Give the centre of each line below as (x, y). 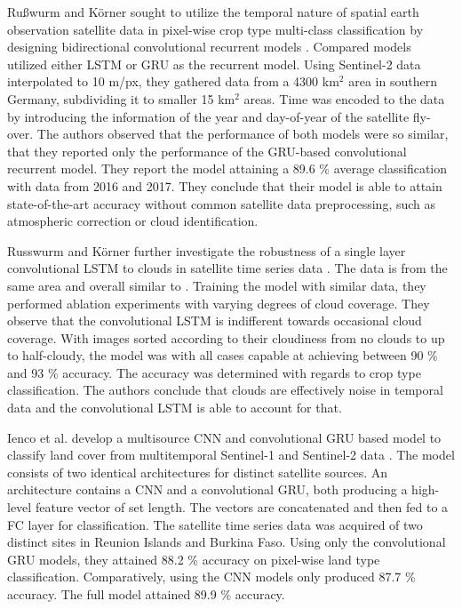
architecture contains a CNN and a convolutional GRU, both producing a (207, 489)
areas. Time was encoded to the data (344, 98)
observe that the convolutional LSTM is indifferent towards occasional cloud (215, 321)
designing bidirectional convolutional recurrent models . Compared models (209, 47)
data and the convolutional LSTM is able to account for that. (175, 408)
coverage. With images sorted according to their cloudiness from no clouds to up (226, 337)
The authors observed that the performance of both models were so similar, (243, 134)
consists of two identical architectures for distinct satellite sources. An (198, 472)
